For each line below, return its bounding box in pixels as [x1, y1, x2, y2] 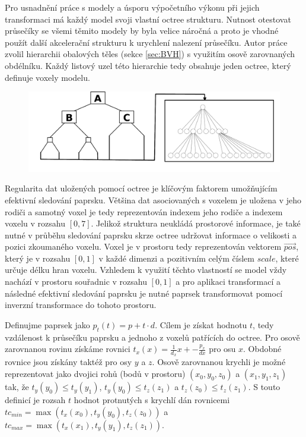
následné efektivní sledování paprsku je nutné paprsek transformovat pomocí [5, 287, 283, 299]
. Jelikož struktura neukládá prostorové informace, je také [91, 217, 301, 229]
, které [275, 251, 299, 264]
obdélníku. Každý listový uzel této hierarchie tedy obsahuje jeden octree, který [5, 59, 291, 71]
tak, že [5, 381, 29, 393]
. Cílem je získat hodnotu [155, 318, 247, 331]
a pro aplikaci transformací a [176, 275, 280, 288]
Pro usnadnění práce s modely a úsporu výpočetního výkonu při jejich [5, 1, 260, 13]
